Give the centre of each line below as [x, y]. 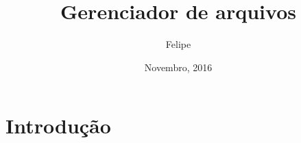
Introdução [58, 126]
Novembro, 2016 [178, 67]
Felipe [178, 44]
